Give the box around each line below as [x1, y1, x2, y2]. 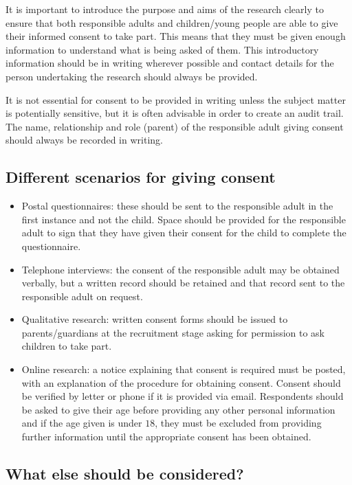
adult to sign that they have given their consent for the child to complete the [21, 225, 346, 240]
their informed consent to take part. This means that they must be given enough [5, 29, 346, 43]
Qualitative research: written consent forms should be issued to [21, 312, 288, 326]
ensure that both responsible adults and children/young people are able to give [5, 15, 338, 30]
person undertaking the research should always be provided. [5, 69, 258, 83]
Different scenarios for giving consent [5, 166, 276, 188]
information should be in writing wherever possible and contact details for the [5, 56, 334, 70]
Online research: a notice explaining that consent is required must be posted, [21, 362, 346, 376]
